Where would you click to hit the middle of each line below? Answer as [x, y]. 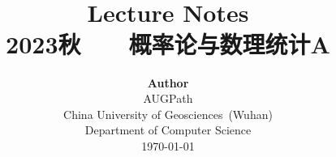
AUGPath [168, 98]
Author [168, 82]
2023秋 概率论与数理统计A [168, 43]
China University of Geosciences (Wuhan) [168, 114]
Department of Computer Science [168, 130]
